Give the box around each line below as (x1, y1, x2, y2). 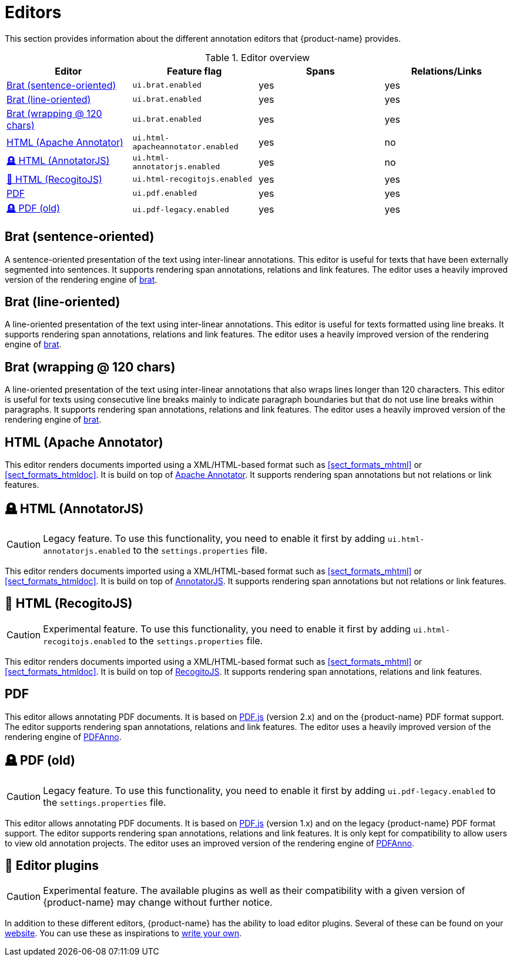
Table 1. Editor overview (204, 51, 310, 63)
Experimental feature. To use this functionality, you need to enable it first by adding (43, 622, 411, 635)
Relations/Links (411, 65, 482, 77)
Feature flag (167, 65, 222, 77)
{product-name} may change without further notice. (43, 896, 273, 909)
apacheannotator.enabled (132, 142, 239, 151)
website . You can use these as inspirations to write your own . (5, 928, 242, 939)
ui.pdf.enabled (132, 189, 197, 198)
